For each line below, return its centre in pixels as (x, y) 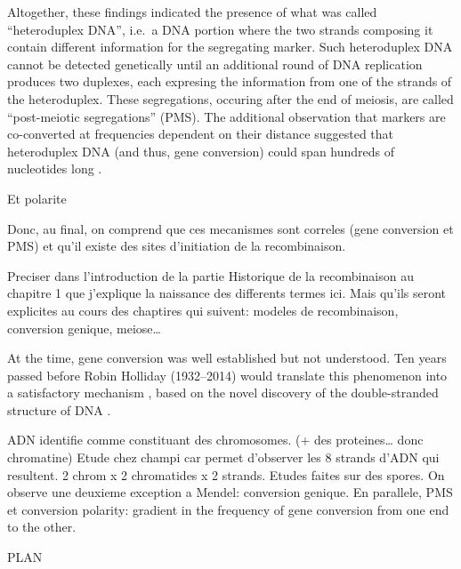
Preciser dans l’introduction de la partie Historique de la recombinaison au (210, 275)
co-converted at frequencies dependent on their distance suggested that (201, 134)
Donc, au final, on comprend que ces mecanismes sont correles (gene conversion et (230, 228)
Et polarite (37, 198)
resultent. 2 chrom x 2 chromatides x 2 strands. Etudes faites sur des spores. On (226, 474)
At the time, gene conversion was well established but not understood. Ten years (227, 358)
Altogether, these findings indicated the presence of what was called (192, 12)
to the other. (42, 527)
